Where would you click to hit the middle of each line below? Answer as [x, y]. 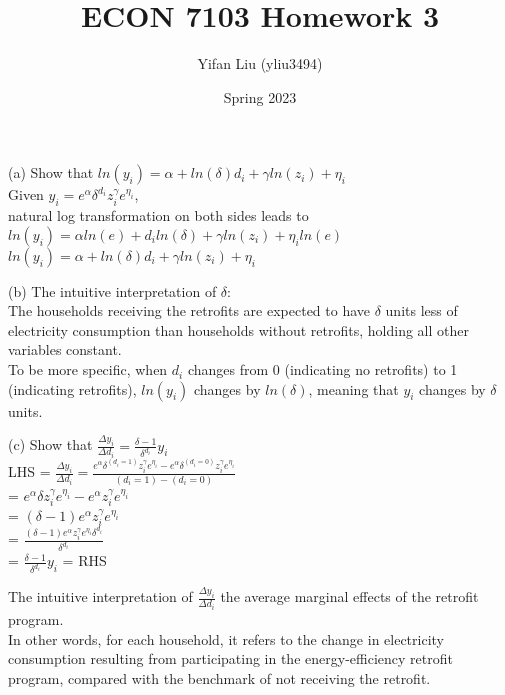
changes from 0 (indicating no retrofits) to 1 [322, 369]
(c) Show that [50, 444]
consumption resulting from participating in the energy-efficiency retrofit [230, 658]
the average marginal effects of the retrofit [349, 596]
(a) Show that [51, 172]
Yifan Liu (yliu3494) [260, 63]
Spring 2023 [260, 96]
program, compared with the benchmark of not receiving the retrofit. [219, 677]
